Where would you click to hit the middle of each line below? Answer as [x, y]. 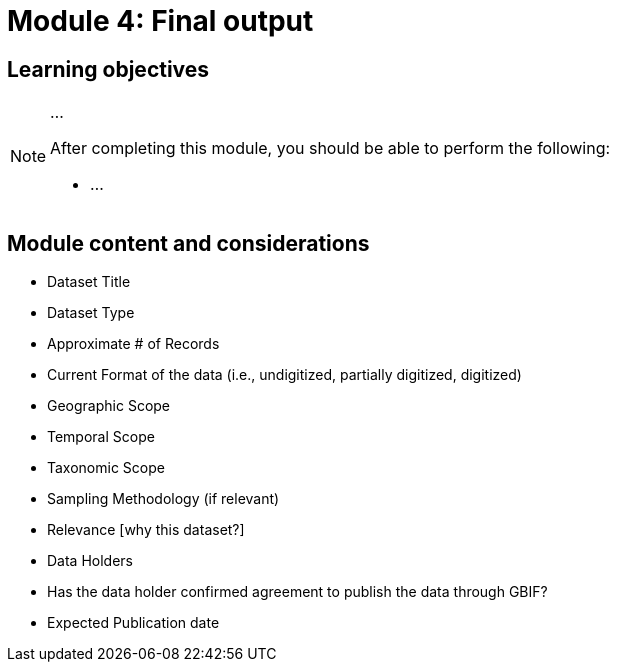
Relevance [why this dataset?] [146, 530]
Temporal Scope [101, 437]
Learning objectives [108, 69]
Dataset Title [89, 282]
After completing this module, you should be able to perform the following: [330, 148]
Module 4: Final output [160, 21]
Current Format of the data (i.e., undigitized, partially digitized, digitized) [284, 375]
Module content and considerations [188, 243]
